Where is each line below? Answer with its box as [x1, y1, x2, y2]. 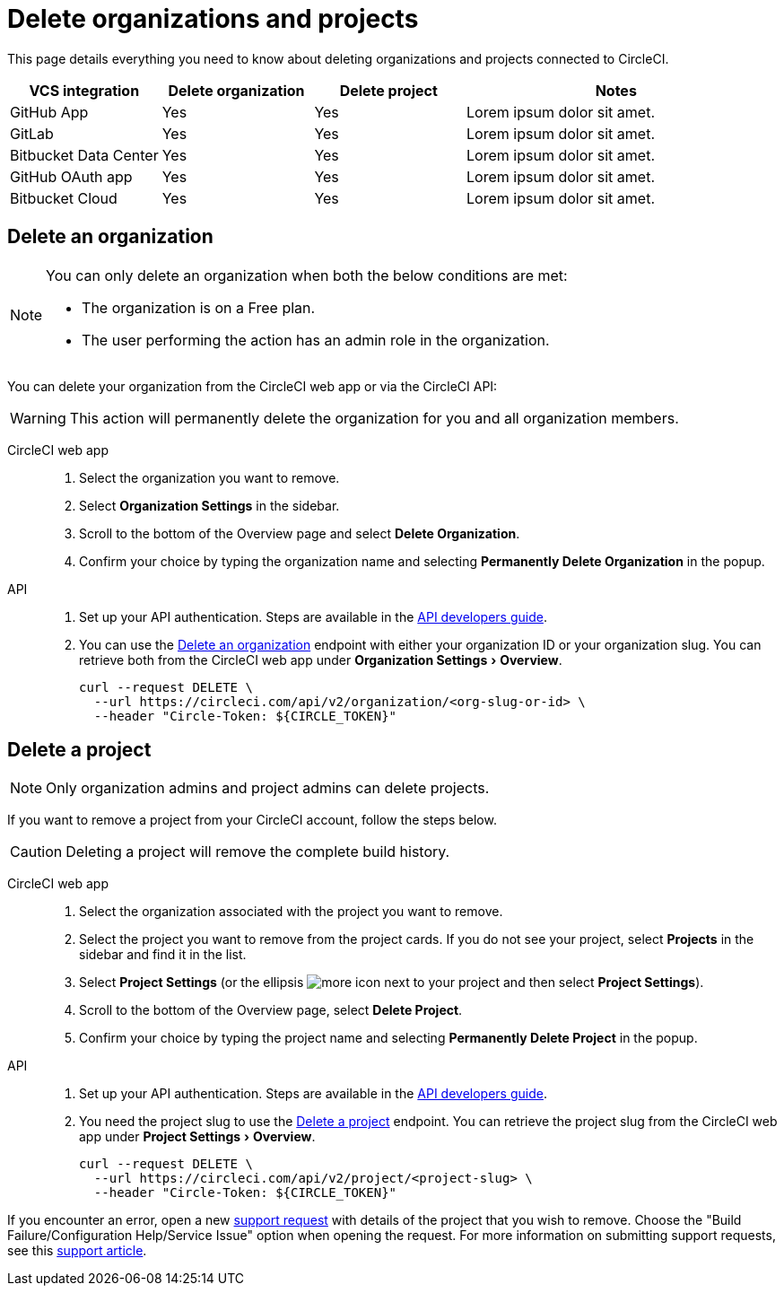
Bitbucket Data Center [10, 145, 159, 164]
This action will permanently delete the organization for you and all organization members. [69, 408, 679, 427]
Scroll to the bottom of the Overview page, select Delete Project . [79, 1002, 463, 1018]
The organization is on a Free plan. [82, 298, 316, 317]
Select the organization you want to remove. [79, 469, 340, 485]
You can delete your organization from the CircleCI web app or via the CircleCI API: [7, 378, 498, 394]
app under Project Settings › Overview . [79, 1129, 316, 1145]
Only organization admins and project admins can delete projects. [46, 779, 490, 798]
